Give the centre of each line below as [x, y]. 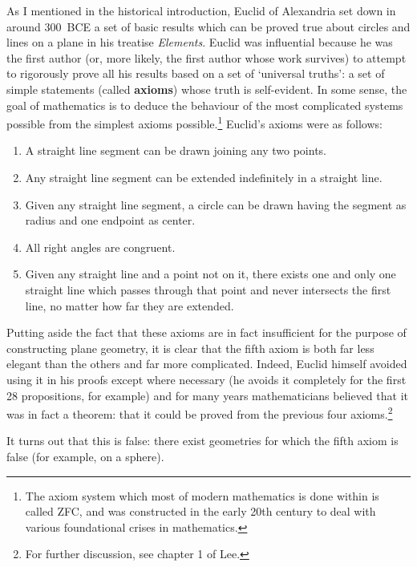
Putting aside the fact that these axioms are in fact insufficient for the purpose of [206, 332]
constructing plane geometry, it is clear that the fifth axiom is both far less [190, 348]
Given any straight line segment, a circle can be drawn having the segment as [216, 204]
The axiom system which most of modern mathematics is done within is [202, 495]
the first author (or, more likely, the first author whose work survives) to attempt [206, 57]
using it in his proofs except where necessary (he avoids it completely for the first [206, 379]
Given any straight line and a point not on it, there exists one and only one [211, 274]
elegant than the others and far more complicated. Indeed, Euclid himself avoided [207, 364]
